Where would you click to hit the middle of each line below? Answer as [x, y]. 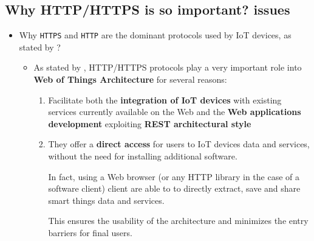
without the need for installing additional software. [143, 156]
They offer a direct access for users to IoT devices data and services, [179, 144]
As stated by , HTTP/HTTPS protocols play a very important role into [168, 67]
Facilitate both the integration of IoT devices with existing [165, 100]
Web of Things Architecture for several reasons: [130, 79]
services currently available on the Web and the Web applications [175, 112]
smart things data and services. [106, 200]
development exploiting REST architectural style [150, 123]
